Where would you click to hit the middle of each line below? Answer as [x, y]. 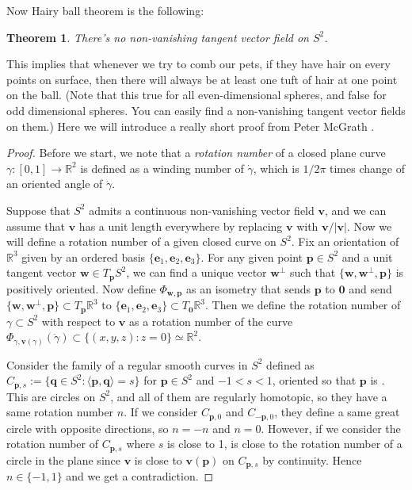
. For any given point [252, 256]
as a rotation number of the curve [211, 321]
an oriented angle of [55, 184]
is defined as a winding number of [162, 168]
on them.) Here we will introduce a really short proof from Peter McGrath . [191, 126]
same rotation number [60, 412]
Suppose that [38, 210]
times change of [367, 168]
